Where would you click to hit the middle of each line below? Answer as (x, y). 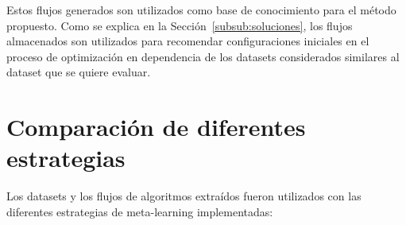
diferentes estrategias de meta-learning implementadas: (140, 211)
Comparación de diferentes (156, 127)
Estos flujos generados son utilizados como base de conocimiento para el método (201, 10)
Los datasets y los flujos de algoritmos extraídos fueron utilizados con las (184, 196)
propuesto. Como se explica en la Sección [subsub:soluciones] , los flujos (180, 25)
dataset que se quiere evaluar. (79, 72)
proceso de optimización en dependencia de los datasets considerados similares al (203, 56)
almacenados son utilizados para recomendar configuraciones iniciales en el (188, 41)
